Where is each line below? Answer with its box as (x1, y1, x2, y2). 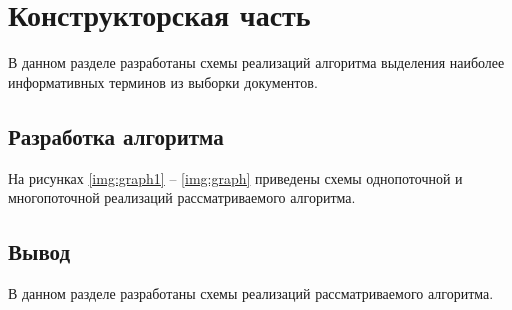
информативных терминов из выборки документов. (8, 71, 318, 92)
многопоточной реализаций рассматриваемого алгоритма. (8, 187, 356, 208)
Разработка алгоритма (8, 120, 224, 151)
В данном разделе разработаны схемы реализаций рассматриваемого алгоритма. (8, 282, 494, 303)
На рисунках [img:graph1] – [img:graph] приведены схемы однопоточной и (8, 167, 463, 188)
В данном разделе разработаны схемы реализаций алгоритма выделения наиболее (8, 52, 505, 73)
